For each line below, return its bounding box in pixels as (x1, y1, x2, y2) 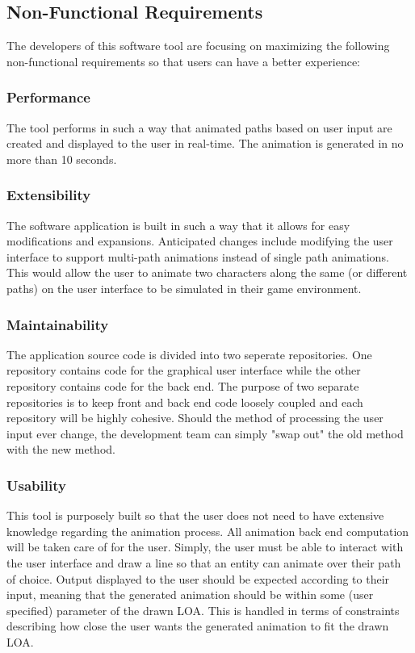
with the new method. (6, 441, 115, 458)
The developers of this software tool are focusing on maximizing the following (6, 37, 390, 54)
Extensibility (6, 185, 91, 205)
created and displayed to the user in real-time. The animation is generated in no (6, 135, 404, 152)
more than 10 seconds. (6, 150, 117, 167)
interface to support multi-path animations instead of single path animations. (6, 248, 389, 265)
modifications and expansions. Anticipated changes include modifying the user (6, 232, 393, 249)
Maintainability (6, 314, 109, 334)
